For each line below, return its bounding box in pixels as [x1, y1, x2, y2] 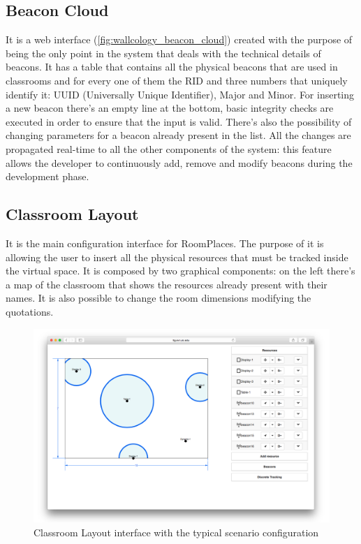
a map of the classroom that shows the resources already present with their [6, 277, 327, 291]
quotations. [6, 304, 54, 318]
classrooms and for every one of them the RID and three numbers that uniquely [6, 73, 348, 87]
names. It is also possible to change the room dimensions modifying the [6, 291, 311, 305]
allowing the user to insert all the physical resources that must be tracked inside [6, 249, 348, 264]
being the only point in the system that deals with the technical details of [6, 45, 321, 60]
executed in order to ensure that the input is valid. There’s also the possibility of [6, 114, 352, 128]
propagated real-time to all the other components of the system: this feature [6, 141, 332, 156]
